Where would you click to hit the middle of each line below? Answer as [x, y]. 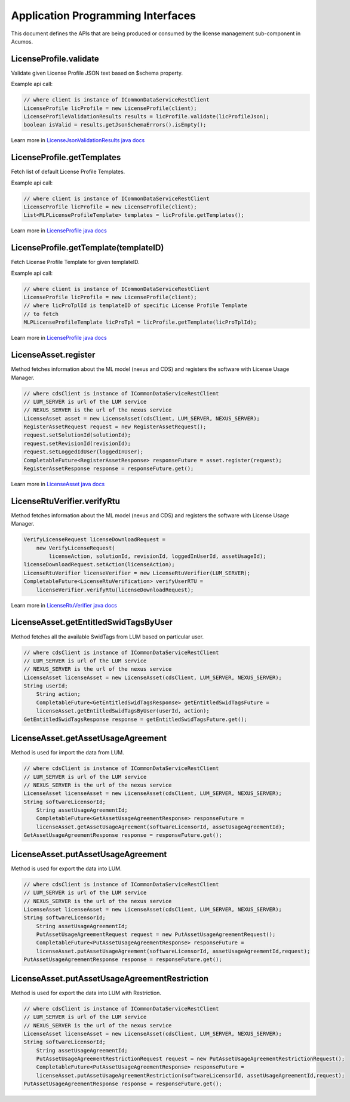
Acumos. [22, 41]
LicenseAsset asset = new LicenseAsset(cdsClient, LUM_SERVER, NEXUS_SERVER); [142, 418]
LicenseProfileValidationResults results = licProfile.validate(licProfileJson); [147, 116]
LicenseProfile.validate [55, 59]
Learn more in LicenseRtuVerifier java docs [64, 605]
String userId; [46, 686]
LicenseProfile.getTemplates [66, 157]
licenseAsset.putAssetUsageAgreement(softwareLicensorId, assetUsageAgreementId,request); [173, 951]
